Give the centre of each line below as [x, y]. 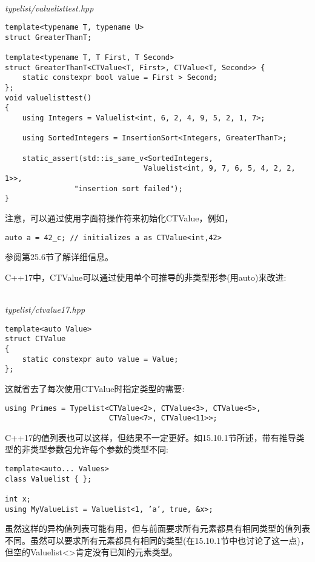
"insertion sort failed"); [128, 188]
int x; [18, 499]
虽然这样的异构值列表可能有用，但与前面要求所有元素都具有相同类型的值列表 [157, 528]
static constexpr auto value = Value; [100, 359]
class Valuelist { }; [48, 479]
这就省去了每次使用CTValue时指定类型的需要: [95, 388]
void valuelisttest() [48, 98]
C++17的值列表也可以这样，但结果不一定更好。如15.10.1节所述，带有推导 [151, 437]
